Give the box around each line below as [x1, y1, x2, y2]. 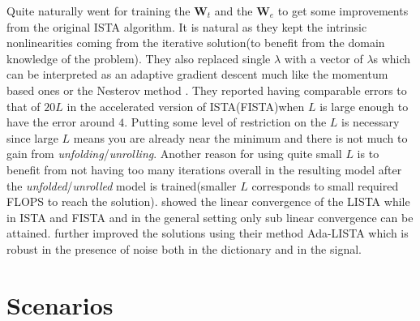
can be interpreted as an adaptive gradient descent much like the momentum [6, 66, 388, 83]
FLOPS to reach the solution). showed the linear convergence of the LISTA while [6, 193, 410, 210]
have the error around [6, 113, 115, 131]
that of [6, 97, 41, 114]
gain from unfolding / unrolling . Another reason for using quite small [6, 145, 342, 162]
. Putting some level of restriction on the [124, 113, 327, 131]
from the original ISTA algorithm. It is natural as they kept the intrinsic [6, 18, 367, 35]
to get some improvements [277, 2, 409, 19]
